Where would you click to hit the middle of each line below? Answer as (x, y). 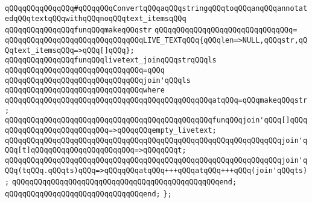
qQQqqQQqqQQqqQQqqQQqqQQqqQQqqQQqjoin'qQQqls (98, 80)
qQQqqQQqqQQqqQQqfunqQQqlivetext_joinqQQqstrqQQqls (111, 60)
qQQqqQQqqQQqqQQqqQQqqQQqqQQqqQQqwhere (85, 90)
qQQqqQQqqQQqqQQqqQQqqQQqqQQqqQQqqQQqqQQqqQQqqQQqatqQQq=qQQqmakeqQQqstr (156, 100)
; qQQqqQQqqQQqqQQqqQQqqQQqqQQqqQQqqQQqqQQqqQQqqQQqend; (121, 182)
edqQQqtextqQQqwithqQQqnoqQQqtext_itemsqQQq (96, 18)
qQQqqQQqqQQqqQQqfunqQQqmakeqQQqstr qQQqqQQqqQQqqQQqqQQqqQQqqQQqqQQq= (151, 30)
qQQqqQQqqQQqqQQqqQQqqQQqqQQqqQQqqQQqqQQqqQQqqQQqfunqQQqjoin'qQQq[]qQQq (156, 120)
